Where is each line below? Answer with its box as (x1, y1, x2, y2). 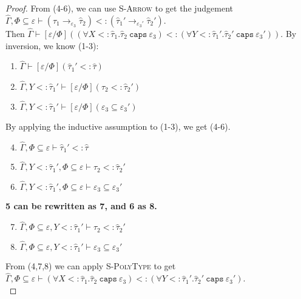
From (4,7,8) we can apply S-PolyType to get (5, 260, 176, 272)
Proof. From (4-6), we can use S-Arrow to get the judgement (5, 2, 234, 14)
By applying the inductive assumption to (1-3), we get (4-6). (5, 119, 231, 132)
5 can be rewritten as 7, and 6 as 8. (5, 200, 157, 212)
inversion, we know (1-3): (5, 39, 99, 52)
